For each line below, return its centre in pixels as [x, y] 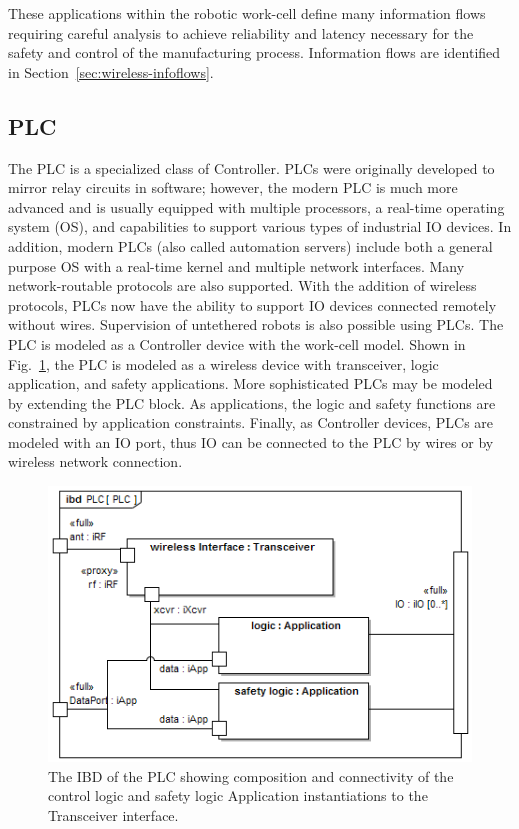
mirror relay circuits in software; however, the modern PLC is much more [233, 187]
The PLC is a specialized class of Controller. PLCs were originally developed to [251, 167]
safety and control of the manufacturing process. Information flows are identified [254, 52]
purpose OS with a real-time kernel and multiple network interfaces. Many [236, 265]
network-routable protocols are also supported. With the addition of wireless [242, 285]
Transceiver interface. [113, 814]
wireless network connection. [95, 461]
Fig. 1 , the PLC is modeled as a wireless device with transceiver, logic [223, 363]
